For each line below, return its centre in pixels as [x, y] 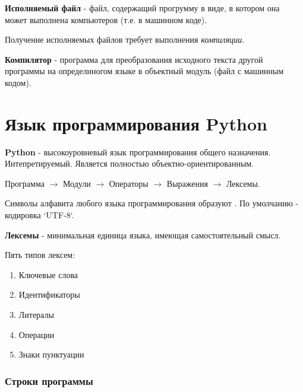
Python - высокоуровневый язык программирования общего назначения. [138, 152]
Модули [77, 183]
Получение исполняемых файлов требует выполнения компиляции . [125, 39]
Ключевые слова [48, 274]
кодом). [18, 82]
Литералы [36, 315]
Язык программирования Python [136, 123]
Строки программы [49, 380]
